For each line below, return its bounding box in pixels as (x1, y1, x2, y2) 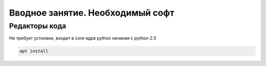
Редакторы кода (9, 22, 66, 30)
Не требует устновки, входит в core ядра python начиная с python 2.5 (9, 35, 156, 41)
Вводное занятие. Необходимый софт (9, 7, 174, 18)
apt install (19, 48, 49, 54)
